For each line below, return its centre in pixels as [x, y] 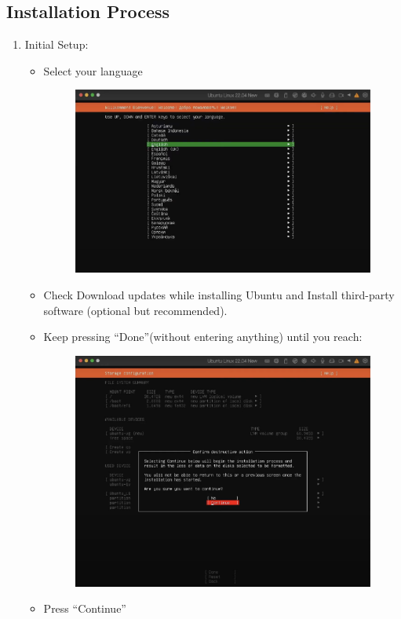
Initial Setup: [57, 44]
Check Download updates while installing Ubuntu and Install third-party [219, 295]
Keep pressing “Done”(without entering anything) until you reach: [203, 337]
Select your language [93, 70]
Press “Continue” [85, 608]
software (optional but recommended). [135, 310]
